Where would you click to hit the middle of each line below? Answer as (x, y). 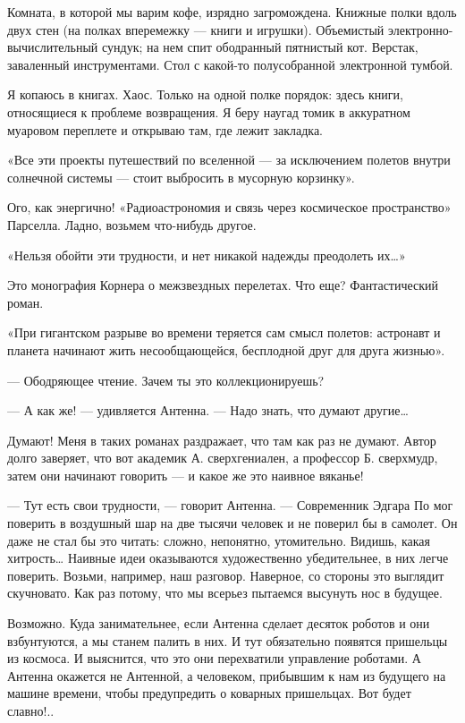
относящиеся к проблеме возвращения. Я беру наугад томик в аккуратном (209, 111)
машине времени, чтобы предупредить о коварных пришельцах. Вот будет (209, 693)
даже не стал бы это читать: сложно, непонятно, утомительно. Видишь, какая (219, 540)
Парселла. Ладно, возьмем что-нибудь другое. (132, 224)
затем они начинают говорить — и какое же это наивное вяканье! (186, 475)
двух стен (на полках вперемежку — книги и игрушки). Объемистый (196, 29)
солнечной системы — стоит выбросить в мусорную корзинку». (181, 177)
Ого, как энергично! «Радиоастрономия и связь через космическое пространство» (229, 207)
